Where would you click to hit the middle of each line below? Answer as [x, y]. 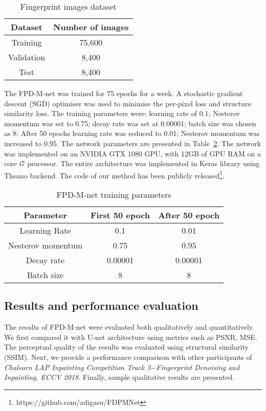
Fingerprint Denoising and [198, 367]
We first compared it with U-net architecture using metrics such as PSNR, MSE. [131, 337]
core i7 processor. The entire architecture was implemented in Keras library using [132, 163]
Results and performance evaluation [101, 305]
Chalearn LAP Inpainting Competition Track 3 [77, 367]
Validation [27, 57]
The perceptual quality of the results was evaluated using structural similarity [126, 347]
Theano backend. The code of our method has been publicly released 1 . [114, 174]
